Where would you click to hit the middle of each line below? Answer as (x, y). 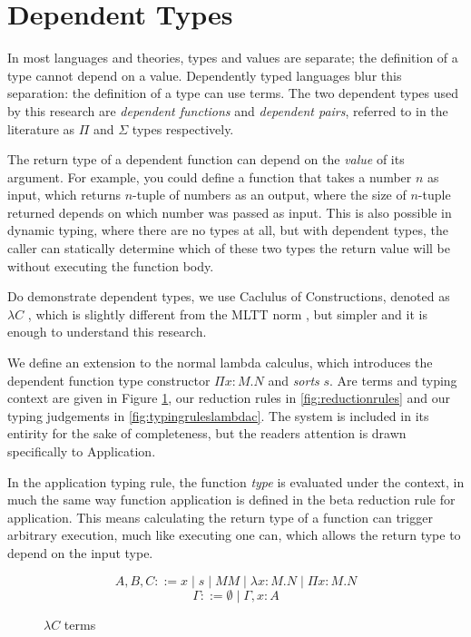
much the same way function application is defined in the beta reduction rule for (231, 500)
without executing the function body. (111, 265)
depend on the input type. (80, 552)
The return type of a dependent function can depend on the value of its (206, 159)
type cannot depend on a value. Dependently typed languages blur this (205, 75)
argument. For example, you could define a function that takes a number (210, 176)
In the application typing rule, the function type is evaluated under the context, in (236, 481)
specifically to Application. (82, 451)
